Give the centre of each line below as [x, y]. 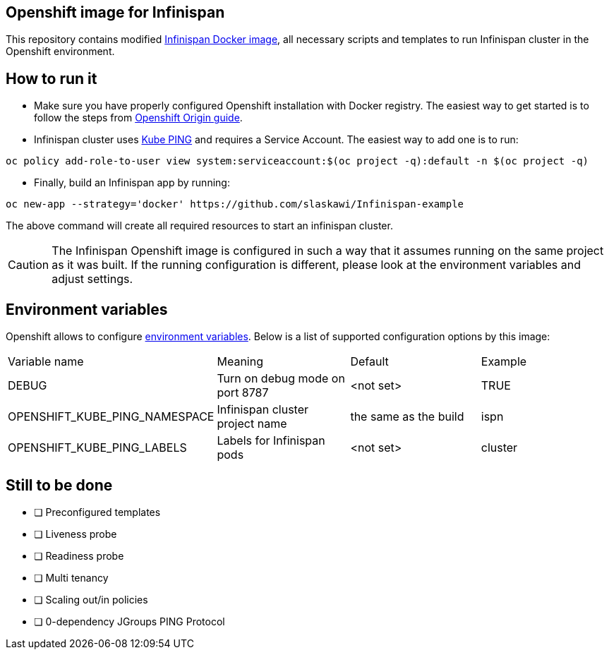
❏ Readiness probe [79, 555]
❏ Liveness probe [76, 534]
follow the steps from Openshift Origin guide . [138, 118]
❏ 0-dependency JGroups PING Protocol [129, 621]
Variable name [46, 362]
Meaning [240, 362]
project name [252, 424]
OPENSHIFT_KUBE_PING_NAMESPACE [111, 417]
